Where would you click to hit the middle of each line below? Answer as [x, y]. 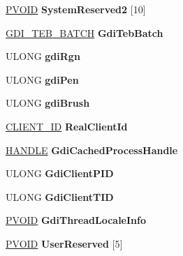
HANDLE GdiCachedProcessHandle [92, 150]
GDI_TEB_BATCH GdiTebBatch [85, 32]
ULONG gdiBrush [48, 103]
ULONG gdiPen [42, 79]
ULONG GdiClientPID [60, 173]
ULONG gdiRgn [43, 56]
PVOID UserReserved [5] [64, 243]
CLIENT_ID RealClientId [67, 126]
